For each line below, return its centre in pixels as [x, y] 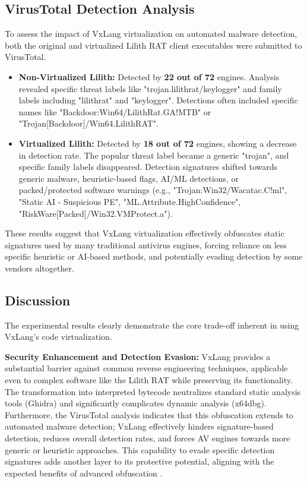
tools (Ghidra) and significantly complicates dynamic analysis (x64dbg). [136, 403]
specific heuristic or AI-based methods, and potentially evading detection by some [154, 256]
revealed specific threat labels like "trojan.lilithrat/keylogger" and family [150, 88]
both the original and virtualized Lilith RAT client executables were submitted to [153, 45]
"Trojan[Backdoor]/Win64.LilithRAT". [88, 123]
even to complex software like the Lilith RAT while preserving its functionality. [149, 380]
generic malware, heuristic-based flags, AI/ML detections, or [129, 178]
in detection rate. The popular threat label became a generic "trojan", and [154, 155]
